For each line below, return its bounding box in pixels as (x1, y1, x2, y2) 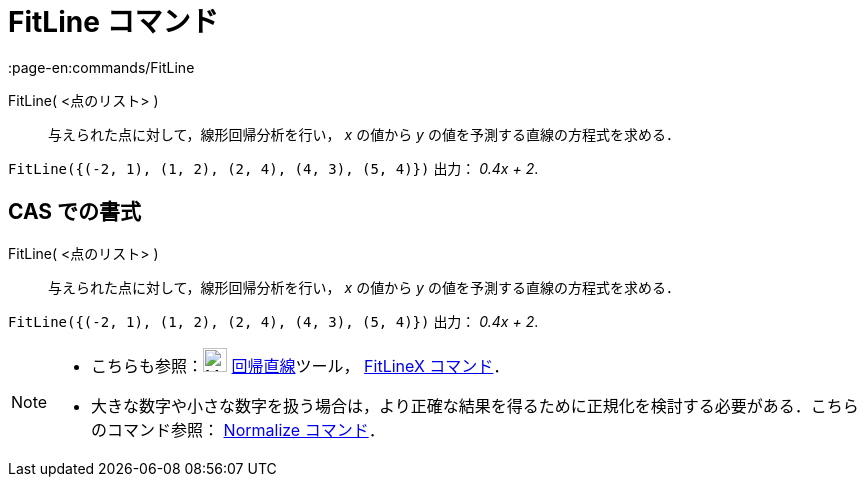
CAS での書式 (8, 199, 142, 225)
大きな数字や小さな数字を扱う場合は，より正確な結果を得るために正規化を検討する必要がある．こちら (91, 395, 859, 416)
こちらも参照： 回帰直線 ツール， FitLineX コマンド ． (91, 355, 510, 376)
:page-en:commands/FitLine (8, 58, 195, 76)
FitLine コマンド (8, 5, 219, 39)
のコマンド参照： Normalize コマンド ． (91, 419, 385, 440)
